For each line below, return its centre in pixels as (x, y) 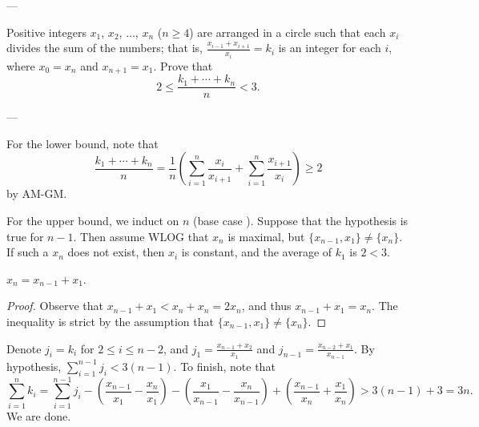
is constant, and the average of (257, 252)
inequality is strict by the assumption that (110, 321)
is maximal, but (266, 236)
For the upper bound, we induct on (93, 220)
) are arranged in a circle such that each (288, 32)
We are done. (39, 415)
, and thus (266, 306)
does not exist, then (116, 252)
